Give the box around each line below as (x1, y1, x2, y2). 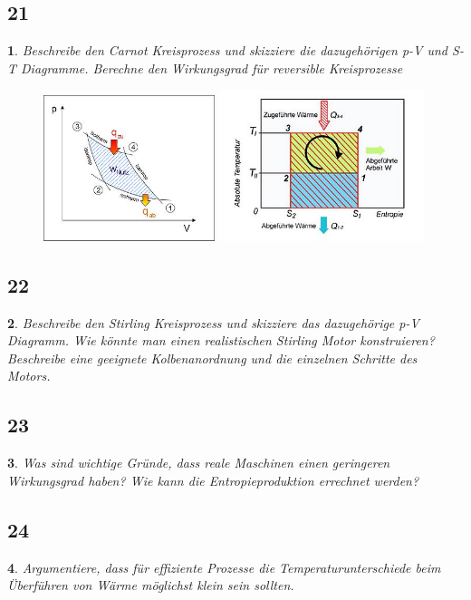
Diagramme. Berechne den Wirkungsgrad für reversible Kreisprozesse (21, 58, 403, 77)
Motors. (7, 366, 51, 385)
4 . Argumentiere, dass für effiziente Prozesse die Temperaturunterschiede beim (7, 557, 441, 576)
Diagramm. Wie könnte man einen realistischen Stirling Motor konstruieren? (7, 331, 435, 350)
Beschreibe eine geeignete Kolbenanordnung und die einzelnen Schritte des (7, 348, 418, 367)
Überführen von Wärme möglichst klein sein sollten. (7, 576, 294, 595)
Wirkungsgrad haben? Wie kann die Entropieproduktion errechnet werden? (7, 470, 419, 489)
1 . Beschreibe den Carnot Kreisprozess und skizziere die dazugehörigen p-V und (7, 41, 448, 60)
